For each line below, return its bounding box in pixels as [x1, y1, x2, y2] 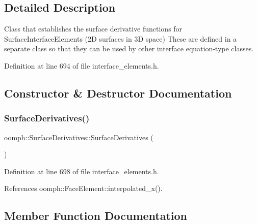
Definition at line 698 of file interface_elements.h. [4, 166, 159, 176]
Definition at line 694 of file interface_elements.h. [4, 60, 159, 71]
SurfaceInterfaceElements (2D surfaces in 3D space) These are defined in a [4, 33, 237, 44]
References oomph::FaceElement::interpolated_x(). [4, 183, 163, 194]
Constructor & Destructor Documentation [4, 85, 232, 101]
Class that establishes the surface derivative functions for [4, 23, 183, 34]
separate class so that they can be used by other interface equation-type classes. [4, 43, 254, 54]
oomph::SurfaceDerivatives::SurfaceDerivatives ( [4, 132, 153, 142]
